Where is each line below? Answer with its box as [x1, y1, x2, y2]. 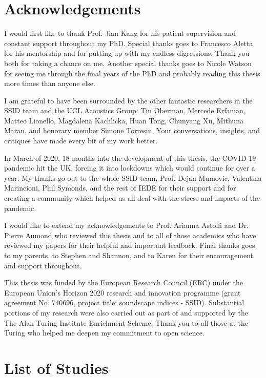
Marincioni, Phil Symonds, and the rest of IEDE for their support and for [4, 182, 236, 193]
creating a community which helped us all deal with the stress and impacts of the [4, 193, 260, 203]
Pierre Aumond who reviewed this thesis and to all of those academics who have [4, 229, 256, 240]
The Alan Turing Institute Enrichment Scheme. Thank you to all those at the [4, 317, 249, 328]
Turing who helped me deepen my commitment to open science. [4, 327, 204, 338]
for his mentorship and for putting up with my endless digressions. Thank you [4, 48, 250, 58]
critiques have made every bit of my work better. [4, 135, 158, 146]
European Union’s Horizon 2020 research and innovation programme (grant [4, 287, 241, 298]
